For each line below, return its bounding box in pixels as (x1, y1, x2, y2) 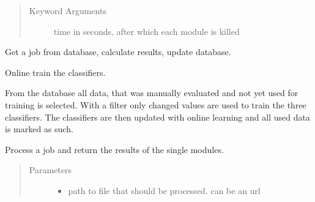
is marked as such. (5, 122, 73, 135)
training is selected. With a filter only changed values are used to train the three (5, 98, 306, 111)
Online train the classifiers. (5, 65, 106, 78)
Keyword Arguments (29, 4, 106, 17)
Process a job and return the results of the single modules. (5, 143, 224, 155)
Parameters (29, 163, 72, 176)
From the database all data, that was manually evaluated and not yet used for (5, 86, 298, 99)
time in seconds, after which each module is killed (53, 24, 240, 37)
